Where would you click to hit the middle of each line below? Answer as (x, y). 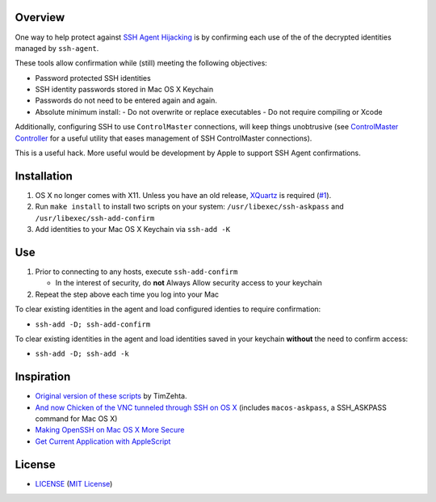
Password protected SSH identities (93, 78)
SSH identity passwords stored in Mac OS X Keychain (124, 90)
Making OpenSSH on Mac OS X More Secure (110, 430)
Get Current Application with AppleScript (103, 441)
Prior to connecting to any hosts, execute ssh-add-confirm (136, 272)
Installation (44, 176)
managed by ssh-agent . (57, 48)
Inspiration (43, 377)
